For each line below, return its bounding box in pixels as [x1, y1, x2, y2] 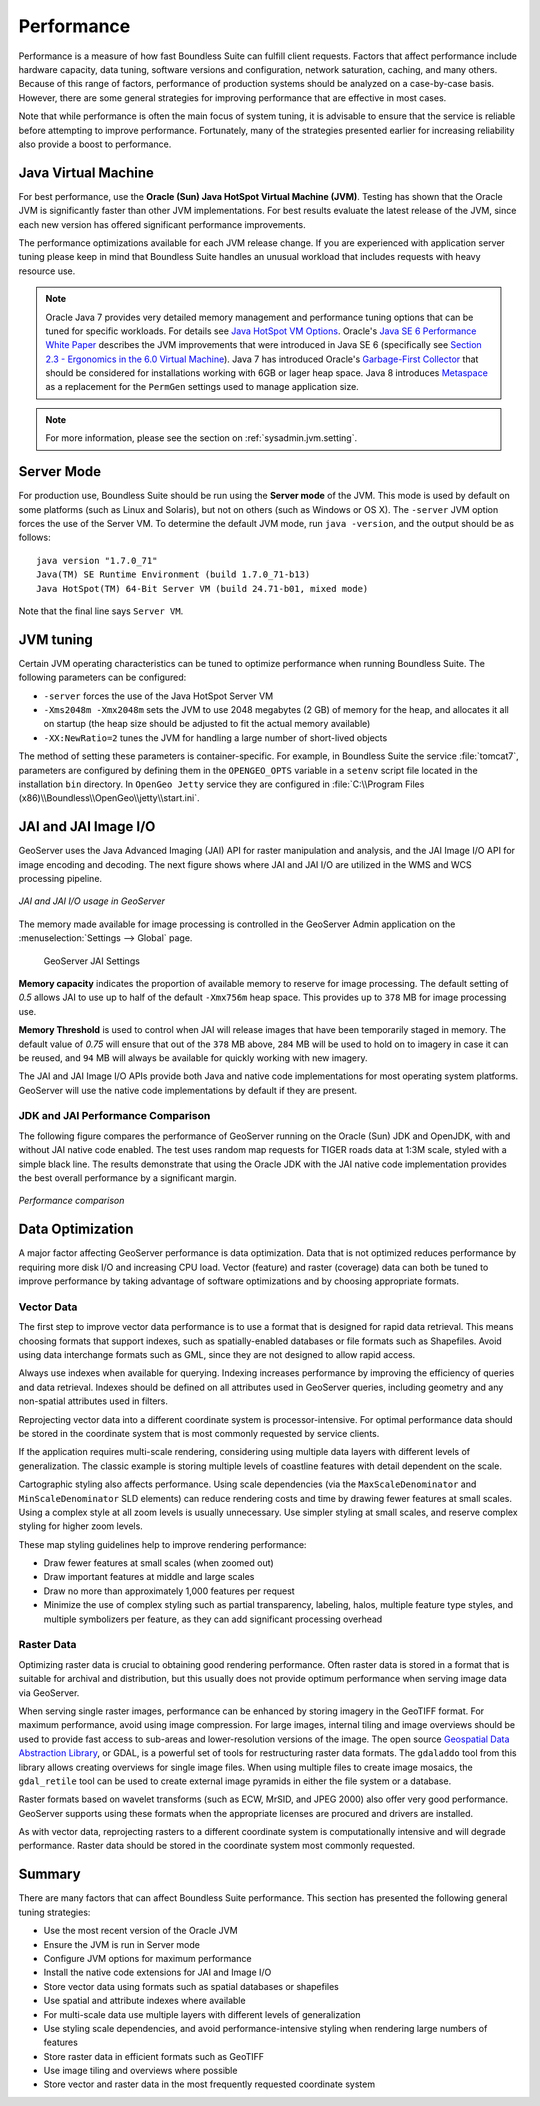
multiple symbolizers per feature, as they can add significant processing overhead [43, 1613, 383, 1625]
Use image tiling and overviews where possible [43, 2065, 238, 2077]
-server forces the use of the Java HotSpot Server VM [43, 690, 274, 702]
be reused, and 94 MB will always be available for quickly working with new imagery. [18, 1051, 369, 1064]
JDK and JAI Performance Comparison [18, 1109, 211, 1123]
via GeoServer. [18, 1686, 80, 1699]
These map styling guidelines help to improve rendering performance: [18, 1538, 307, 1550]
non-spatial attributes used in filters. [18, 1395, 169, 1407]
